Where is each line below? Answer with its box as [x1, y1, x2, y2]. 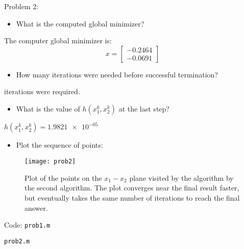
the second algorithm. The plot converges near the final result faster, [25, 182, 239, 193]
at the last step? [118, 103, 169, 114]
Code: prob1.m [4, 219, 51, 230]
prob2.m [4, 237, 30, 245]
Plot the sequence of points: [16, 140, 103, 150]
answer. [25, 202, 48, 213]
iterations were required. [4, 86, 80, 97]
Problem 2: [4, 1, 39, 11]
